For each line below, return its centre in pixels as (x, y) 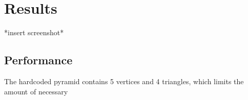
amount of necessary (36, 91)
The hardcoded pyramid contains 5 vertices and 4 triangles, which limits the (124, 81)
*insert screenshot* (34, 32)
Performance (38, 60)
